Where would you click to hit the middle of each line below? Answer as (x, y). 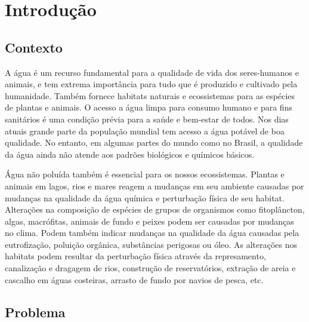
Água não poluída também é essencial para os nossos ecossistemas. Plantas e (145, 174)
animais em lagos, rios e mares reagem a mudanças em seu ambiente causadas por (154, 185)
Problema (35, 312)
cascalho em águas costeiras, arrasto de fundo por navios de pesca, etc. (134, 279)
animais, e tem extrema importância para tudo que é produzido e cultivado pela (151, 84)
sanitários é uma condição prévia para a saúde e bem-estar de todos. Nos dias (147, 119)
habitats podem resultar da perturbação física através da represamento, (135, 256)
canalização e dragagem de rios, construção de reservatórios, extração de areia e (150, 268)
